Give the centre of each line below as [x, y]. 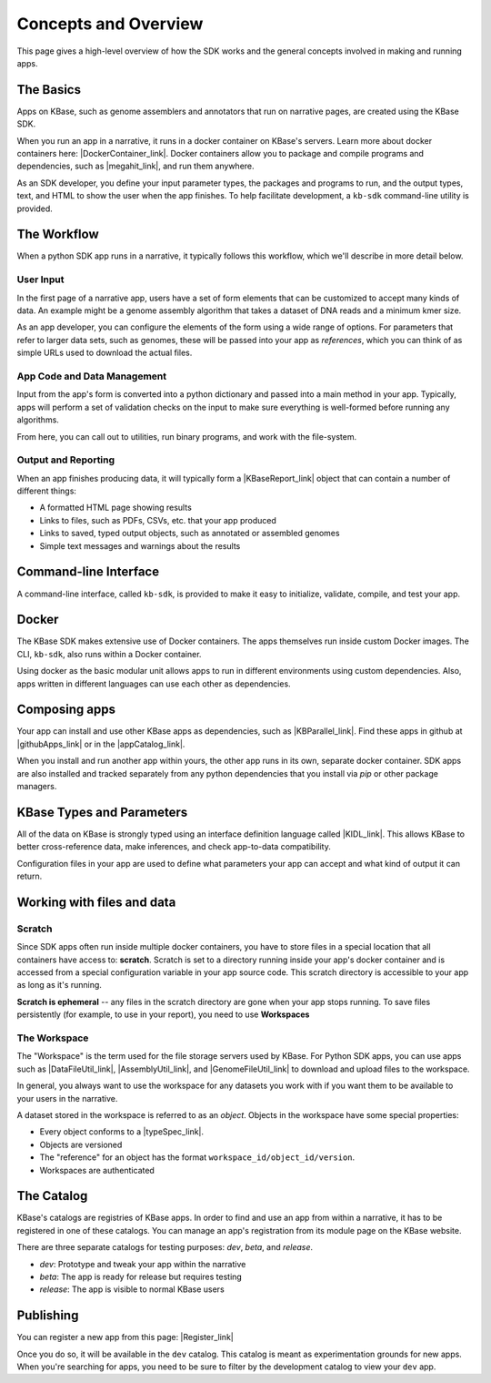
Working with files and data [96, 902]
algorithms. [38, 420]
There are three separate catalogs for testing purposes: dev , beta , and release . [165, 1247]
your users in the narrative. [67, 1098]
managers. [37, 787]
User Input [40, 280]
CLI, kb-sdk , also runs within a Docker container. [109, 654]
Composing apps [66, 710]
